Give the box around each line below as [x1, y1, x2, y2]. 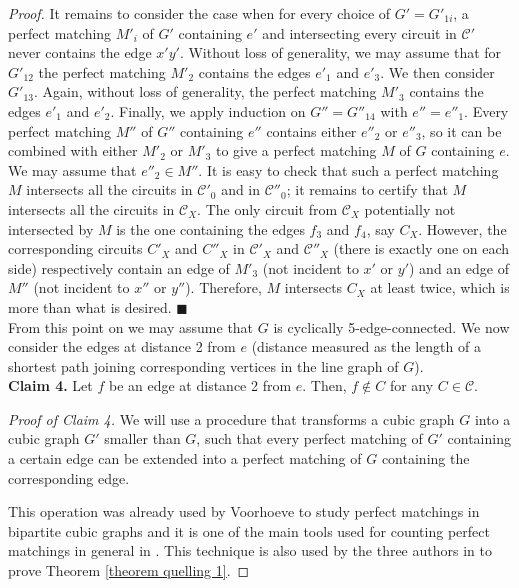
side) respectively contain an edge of [8, 257, 230, 278]
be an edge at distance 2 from [108, 375, 292, 396]
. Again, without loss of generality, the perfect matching [33, 81, 377, 102]
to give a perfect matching [215, 140, 377, 161]
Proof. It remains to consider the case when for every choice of [8, 3, 391, 23]
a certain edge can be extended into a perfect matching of [8, 448, 362, 469]
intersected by [8, 218, 94, 239]
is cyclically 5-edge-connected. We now [273, 316, 510, 337]
